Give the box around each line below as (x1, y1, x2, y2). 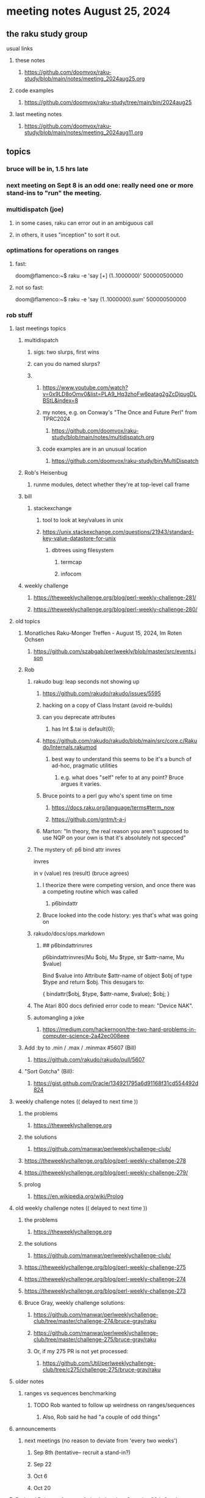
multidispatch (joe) (6, 205, 64, 214)
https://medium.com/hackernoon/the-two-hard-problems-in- (42, 1026, 196, 1033)
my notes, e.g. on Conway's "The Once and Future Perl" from (42, 409, 197, 416)
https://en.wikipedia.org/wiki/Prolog (33, 1193, 124, 1200)
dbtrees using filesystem (51, 547, 114, 554)
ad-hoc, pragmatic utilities (51, 762, 118, 769)
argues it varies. (60, 780, 101, 787)
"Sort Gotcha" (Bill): (24, 1068, 74, 1075)
